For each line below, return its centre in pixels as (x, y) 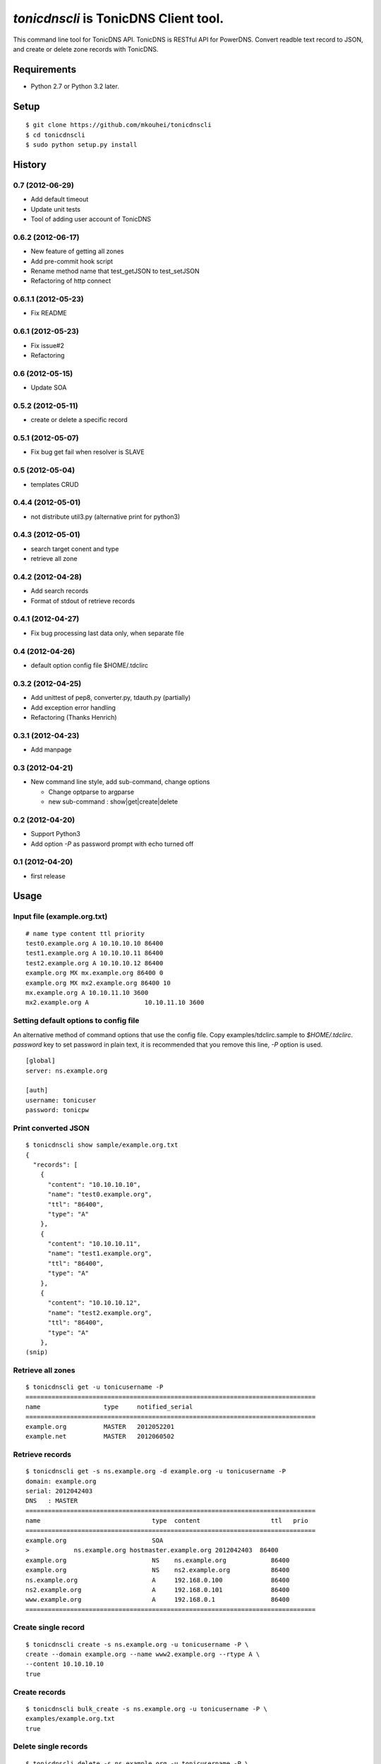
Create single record (49, 1628)
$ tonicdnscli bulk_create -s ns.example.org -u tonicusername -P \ (146, 1709)
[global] (41, 1061)
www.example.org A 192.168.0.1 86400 (158, 1600)
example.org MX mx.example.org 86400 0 (95, 973)
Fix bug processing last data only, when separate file (108, 633)
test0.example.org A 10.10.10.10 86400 (95, 943)
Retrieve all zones (44, 1370)
